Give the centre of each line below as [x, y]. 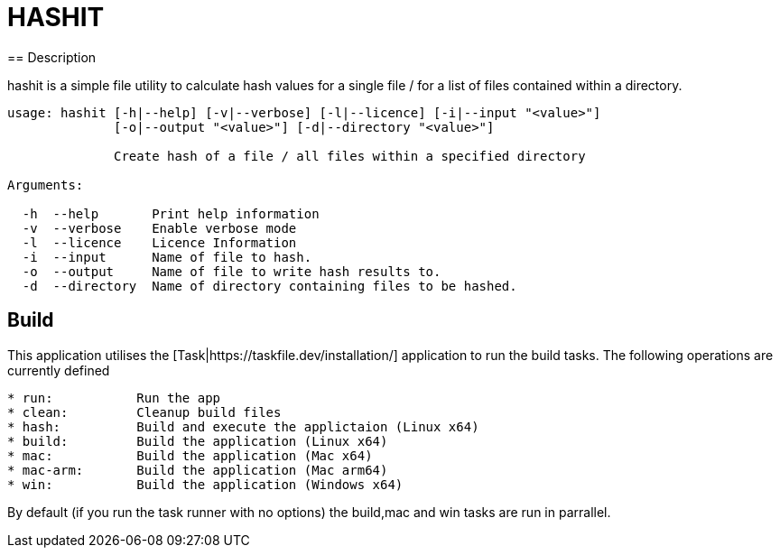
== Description [52, 57]
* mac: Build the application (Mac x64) [190, 455]
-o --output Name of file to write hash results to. [232, 271]
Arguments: [46, 185]
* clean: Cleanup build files [144, 412]
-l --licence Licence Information [159, 242]
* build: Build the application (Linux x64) [198, 441]
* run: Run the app [114, 398]
